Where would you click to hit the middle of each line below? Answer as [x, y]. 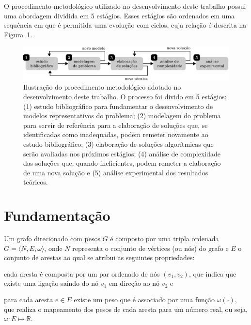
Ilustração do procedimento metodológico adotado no [102, 87]
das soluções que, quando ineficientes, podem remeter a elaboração [122, 163]
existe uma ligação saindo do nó [51, 283]
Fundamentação [57, 215]
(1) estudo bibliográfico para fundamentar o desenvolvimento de [118, 106]
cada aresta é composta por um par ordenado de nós [82, 273]
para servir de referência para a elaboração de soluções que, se [116, 125]
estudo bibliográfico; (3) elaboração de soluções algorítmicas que [118, 144]
